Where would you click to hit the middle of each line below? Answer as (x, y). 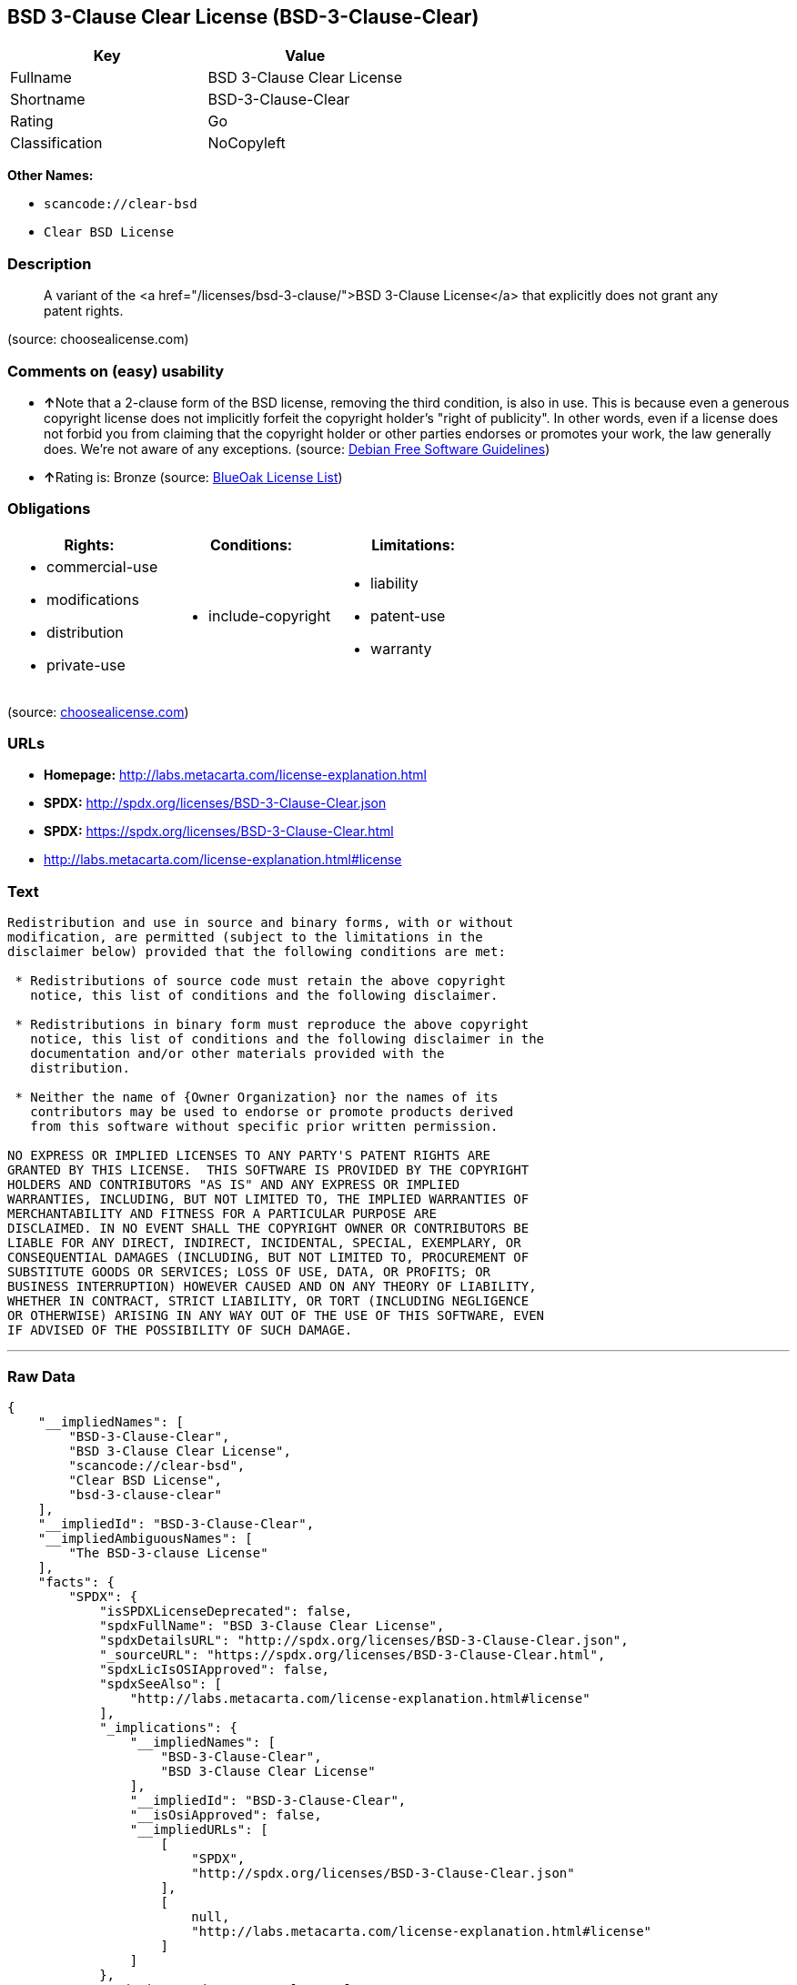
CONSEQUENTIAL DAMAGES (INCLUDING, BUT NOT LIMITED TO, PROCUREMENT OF (268, 1258)
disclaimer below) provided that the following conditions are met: (257, 952)
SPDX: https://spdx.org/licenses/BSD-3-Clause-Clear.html (219, 831)
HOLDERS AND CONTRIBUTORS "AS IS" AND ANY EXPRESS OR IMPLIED (234, 1185)
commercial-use (102, 566)
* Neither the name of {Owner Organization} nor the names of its (257, 1098)
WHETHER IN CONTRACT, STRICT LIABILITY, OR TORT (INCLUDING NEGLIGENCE (268, 1301)
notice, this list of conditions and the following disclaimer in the (288, 1039)
